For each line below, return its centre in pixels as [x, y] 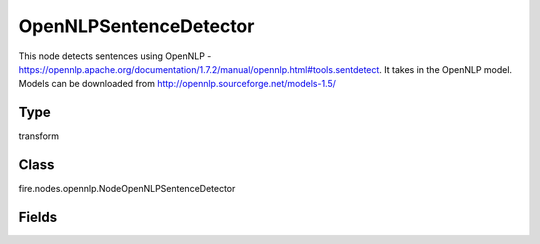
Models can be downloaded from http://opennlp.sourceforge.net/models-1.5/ [177, 84]
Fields [38, 216]
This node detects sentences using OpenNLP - [115, 56]
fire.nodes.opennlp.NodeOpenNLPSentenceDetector [127, 189]
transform [39, 136]
